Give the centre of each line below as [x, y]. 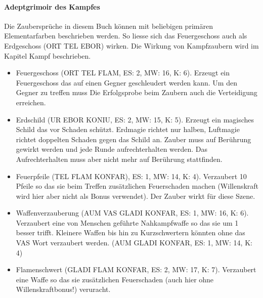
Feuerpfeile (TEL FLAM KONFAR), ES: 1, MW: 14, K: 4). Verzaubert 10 [131, 176]
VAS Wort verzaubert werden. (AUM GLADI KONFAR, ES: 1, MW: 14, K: [134, 243]
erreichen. [31, 102]
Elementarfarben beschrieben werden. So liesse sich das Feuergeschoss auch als [126, 36]
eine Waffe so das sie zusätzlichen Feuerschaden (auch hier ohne [115, 279]
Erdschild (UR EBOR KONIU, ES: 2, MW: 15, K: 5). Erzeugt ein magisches [135, 119]
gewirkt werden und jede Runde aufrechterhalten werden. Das [112, 149]
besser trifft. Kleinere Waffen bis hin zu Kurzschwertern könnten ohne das [130, 232]
